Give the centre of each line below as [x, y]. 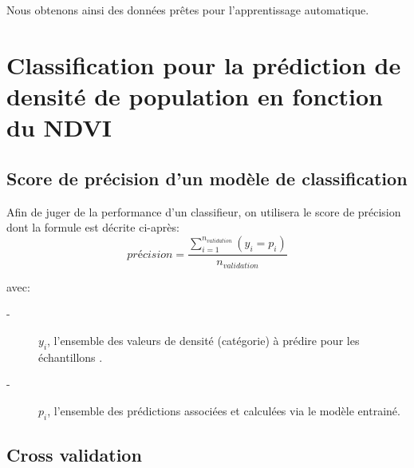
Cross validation [74, 454]
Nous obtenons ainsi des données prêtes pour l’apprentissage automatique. [188, 10]
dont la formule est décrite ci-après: [93, 227]
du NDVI [59, 127]
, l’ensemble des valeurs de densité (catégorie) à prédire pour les [203, 340]
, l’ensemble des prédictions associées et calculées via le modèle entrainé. [224, 410]
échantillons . [71, 357]
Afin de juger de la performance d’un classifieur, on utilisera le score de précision [204, 211]
